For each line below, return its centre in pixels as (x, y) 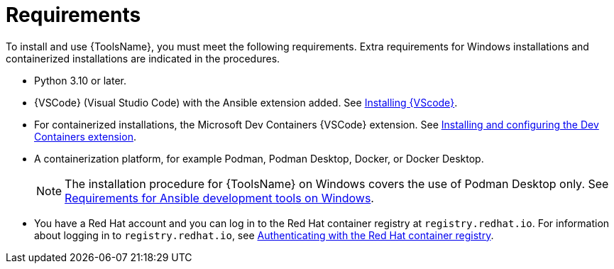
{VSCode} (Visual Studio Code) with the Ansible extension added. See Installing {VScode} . (246, 102)
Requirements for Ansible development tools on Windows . (219, 198)
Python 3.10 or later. (80, 80)
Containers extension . (85, 136)
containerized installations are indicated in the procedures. (143, 58)
